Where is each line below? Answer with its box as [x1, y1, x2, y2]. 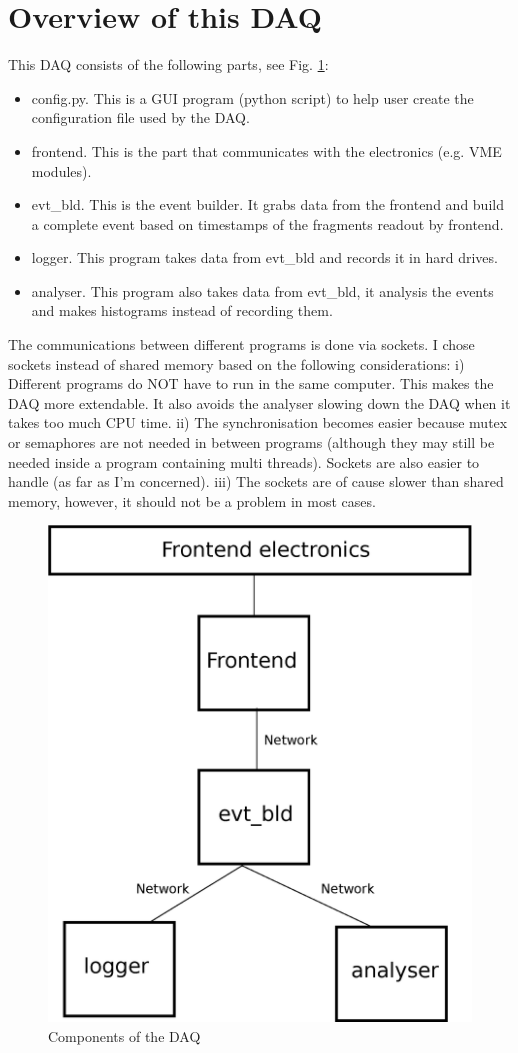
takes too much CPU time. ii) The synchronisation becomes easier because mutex [8, 412, 508, 433]
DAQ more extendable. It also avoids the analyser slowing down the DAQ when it [8, 392, 511, 413]
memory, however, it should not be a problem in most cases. [8, 490, 376, 511]
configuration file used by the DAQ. [31, 107, 250, 128]
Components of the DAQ [48, 1025, 201, 1046]
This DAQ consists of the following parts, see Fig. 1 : [8, 54, 329, 75]
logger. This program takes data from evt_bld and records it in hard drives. [31, 247, 498, 268]
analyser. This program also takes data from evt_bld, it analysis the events [31, 280, 494, 301]
